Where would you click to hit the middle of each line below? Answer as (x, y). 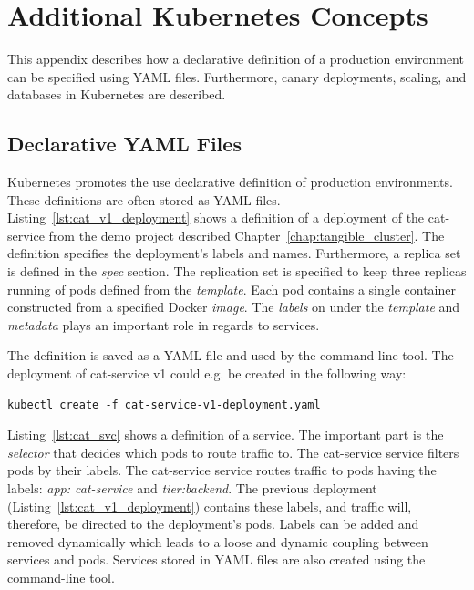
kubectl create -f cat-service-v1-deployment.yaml (164, 404)
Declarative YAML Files (124, 144)
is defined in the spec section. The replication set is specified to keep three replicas (237, 271)
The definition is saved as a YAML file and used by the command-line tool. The (231, 355)
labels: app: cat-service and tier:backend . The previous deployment (192, 488)
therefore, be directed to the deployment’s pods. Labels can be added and (213, 524)
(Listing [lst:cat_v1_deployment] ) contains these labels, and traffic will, (210, 506)
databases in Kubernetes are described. (117, 94)
